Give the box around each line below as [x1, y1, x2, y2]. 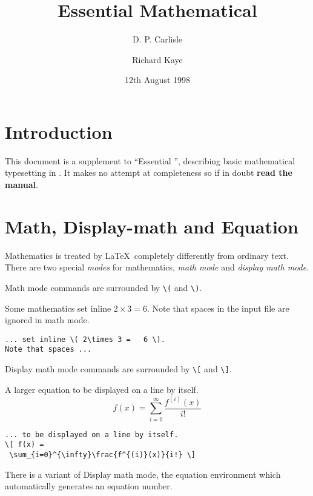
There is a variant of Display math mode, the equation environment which [5, 468, 281, 480]
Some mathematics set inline [5, 301, 111, 314]
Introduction [5, 119, 113, 144]
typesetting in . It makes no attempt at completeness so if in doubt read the [5, 166, 292, 179]
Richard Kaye [132, 53, 183, 65]
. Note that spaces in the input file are [147, 301, 289, 314]
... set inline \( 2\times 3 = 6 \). [5, 335, 165, 344]
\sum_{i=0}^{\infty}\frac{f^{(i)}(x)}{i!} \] [9, 450, 196, 459]
